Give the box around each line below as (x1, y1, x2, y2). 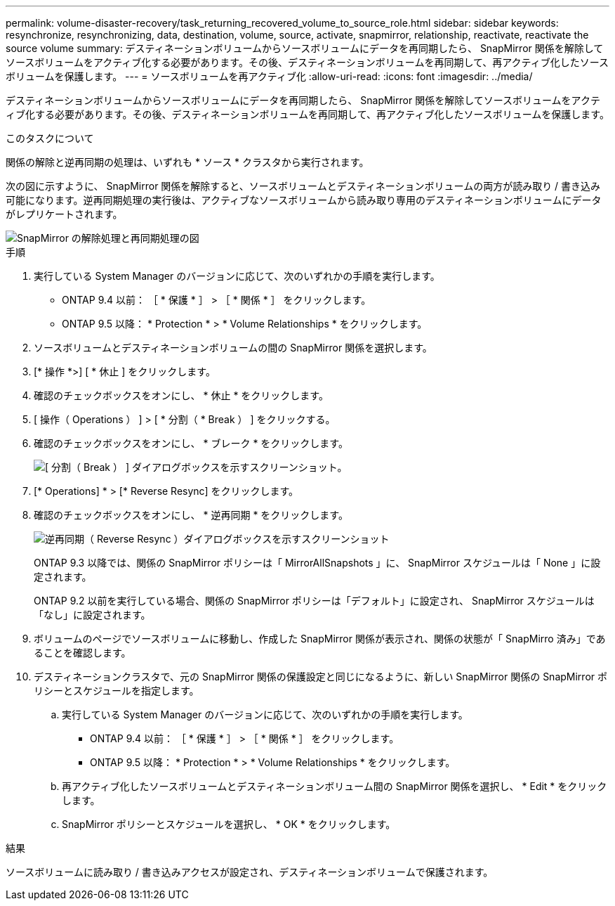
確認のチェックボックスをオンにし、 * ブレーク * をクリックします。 (34, 437, 348, 449)
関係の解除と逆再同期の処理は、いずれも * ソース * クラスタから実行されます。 (6, 156, 369, 168)
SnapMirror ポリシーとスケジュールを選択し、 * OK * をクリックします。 (62, 818, 396, 830)
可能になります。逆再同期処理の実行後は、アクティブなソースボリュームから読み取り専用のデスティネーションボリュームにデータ (6, 194, 602, 206)
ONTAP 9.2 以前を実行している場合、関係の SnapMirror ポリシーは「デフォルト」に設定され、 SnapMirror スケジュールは (34, 595, 595, 607)
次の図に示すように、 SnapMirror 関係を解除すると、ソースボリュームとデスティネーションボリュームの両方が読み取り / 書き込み (6, 180, 601, 192)
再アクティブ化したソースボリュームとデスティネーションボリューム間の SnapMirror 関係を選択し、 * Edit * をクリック (62, 780, 607, 792)
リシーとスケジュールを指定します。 (34, 685, 199, 697)
